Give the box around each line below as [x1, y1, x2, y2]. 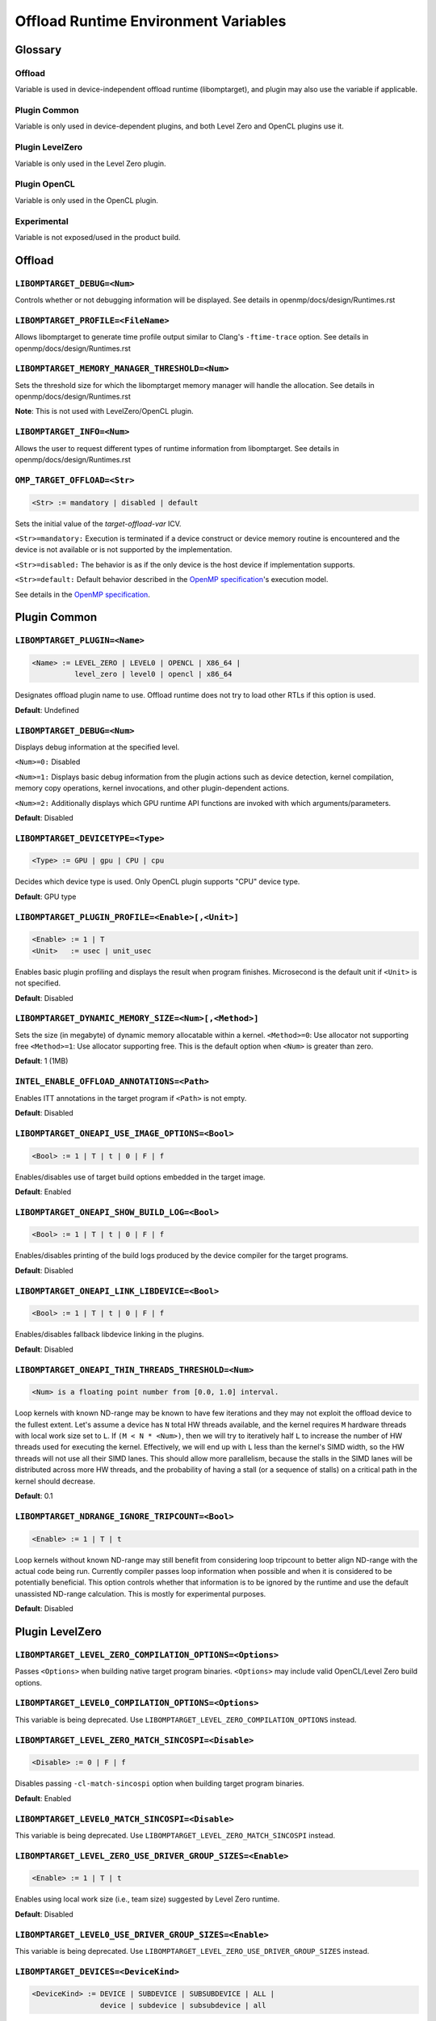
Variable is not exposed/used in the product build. [15, 232, 181, 242]
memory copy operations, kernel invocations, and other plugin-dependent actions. [15, 783, 290, 793]
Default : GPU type [15, 892, 77, 901]
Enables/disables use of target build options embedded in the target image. [15, 1172, 266, 1182]
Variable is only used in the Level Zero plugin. [15, 158, 166, 168]
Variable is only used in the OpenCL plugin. [15, 195, 159, 205]
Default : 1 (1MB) [15, 1056, 69, 1066]
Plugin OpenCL [15, 179, 76, 190]
